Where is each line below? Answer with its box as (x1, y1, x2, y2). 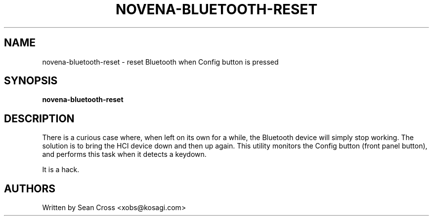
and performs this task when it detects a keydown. (42, 150, 207, 159)
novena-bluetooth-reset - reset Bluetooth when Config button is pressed (42, 57, 279, 66)
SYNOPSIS (4, 74, 58, 87)
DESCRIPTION (4, 112, 75, 125)
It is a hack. (42, 165, 80, 174)
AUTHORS (4, 182, 56, 195)
